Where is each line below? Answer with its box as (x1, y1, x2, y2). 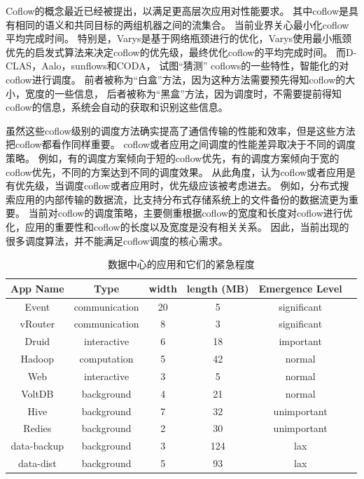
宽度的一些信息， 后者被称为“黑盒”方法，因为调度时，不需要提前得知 (24, 86, 342, 100)
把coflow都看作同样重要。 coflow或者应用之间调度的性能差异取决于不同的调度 (6, 137, 356, 151)
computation (79, 351, 134, 366)
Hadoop (20, 351, 55, 366)
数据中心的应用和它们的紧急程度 (107, 257, 255, 271)
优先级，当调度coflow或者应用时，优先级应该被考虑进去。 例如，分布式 (15, 178, 339, 193)
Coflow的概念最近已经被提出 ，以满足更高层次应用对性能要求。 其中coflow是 (6, 4, 349, 18)
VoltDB (21, 386, 54, 400)
